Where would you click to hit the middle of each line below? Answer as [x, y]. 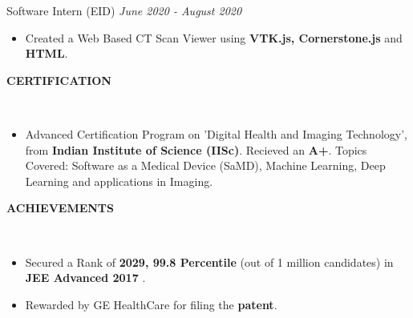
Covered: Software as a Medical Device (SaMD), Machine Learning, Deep [205, 165]
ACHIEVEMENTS [61, 208]
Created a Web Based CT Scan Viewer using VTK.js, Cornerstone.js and [214, 37]
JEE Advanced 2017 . [85, 278]
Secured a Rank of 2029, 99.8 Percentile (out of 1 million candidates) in [209, 262]
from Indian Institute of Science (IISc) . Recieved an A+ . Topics [196, 149]
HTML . [47, 53]
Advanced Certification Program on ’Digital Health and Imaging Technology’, [216, 133]
